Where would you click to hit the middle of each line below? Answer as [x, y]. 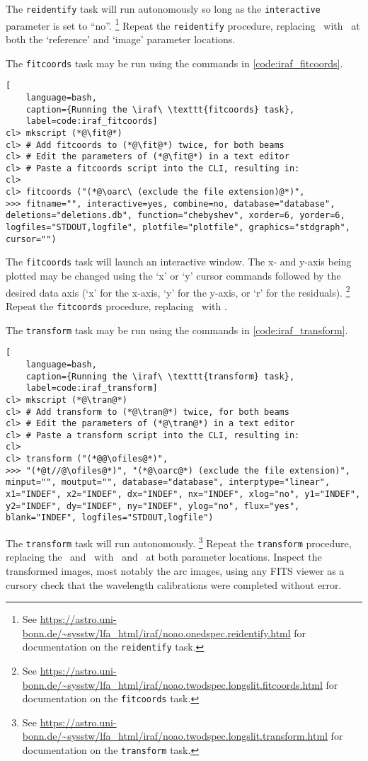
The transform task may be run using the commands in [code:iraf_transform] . [177, 330]
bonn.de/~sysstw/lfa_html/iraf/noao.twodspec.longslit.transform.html [175, 736]
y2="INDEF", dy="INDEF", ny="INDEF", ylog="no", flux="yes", [153, 506]
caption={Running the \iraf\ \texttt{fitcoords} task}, [160, 109]
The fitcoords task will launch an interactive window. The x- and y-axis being [179, 262]
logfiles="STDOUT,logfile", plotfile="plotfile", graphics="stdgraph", [178, 228]
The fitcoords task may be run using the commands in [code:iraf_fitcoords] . [174, 63]
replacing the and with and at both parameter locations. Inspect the [164, 557]
